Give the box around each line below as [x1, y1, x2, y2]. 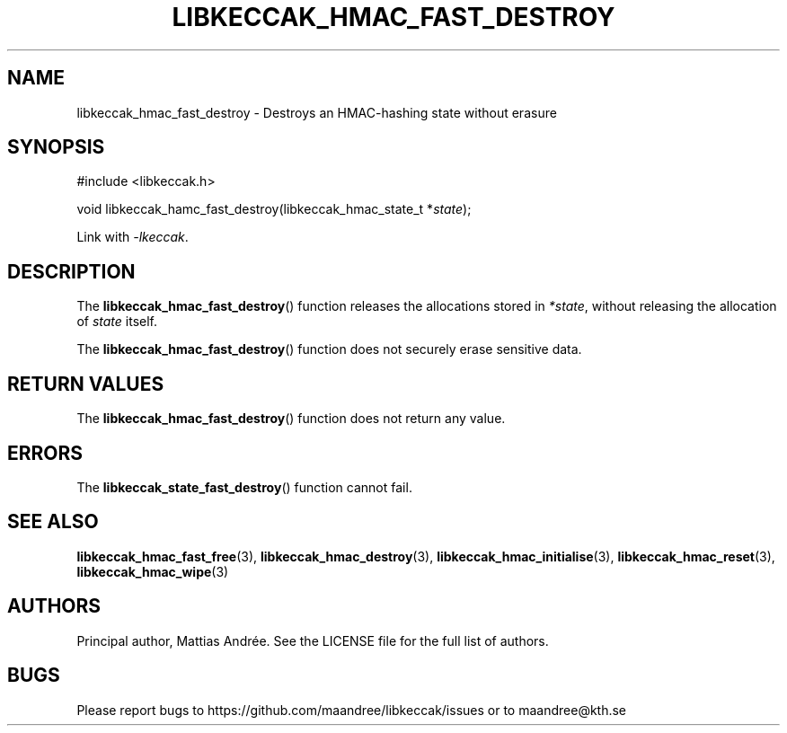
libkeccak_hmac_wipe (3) [76, 563, 229, 579]
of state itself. [76, 314, 157, 330]
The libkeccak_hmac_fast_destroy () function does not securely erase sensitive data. [76, 341, 582, 358]
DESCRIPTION [7, 260, 136, 283]
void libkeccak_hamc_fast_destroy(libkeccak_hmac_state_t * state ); [76, 201, 472, 217]
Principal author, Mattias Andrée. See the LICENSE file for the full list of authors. [76, 632, 549, 649]
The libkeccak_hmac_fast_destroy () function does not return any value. [76, 411, 506, 427]
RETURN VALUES [7, 372, 164, 395]
